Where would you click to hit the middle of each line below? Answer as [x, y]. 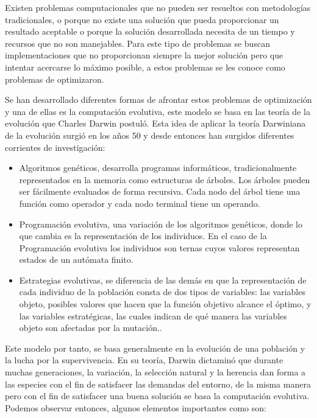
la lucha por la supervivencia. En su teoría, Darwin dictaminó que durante [144, 360]
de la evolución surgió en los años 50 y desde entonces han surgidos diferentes [150, 135]
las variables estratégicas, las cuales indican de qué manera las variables [153, 315]
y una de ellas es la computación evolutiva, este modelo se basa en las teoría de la [158, 111]
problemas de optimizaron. [55, 79]
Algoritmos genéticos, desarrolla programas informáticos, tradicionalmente [158, 168]
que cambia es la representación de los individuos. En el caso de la [143, 236]
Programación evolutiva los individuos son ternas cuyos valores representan [159, 247]
